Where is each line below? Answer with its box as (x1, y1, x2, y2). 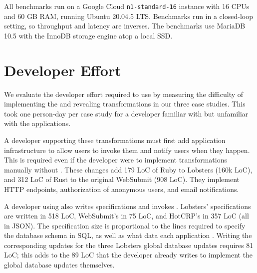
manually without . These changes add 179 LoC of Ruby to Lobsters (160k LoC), (4, 164, 253, 174)
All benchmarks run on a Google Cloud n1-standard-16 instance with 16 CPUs (4, 1, 250, 11)
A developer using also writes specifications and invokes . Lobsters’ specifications (4, 200, 251, 211)
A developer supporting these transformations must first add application (4, 134, 226, 145)
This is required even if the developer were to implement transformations (4, 154, 227, 165)
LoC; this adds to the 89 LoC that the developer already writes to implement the (4, 249, 253, 260)
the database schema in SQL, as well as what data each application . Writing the (4, 230, 252, 240)
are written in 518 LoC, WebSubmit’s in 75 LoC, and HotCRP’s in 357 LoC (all (4, 210, 249, 221)
